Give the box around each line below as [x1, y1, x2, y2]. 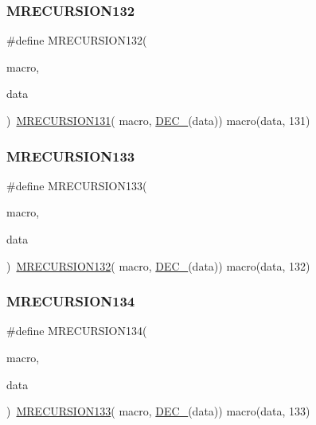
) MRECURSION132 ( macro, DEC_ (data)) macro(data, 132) [6, 257, 310, 274]
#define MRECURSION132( [6, 32, 147, 49]
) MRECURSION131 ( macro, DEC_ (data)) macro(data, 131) [6, 112, 310, 128]
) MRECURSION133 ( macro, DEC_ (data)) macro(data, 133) [6, 403, 310, 419]
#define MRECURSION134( [6, 322, 147, 339]
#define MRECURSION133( [6, 177, 147, 193]
